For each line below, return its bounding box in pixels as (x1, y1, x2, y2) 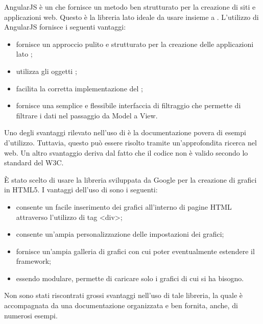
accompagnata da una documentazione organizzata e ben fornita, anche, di (4, 300, 238, 311)
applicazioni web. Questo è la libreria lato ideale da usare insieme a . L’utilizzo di (4, 11, 259, 22)
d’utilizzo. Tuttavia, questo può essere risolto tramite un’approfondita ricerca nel (4, 137, 257, 147)
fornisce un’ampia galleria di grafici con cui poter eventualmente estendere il (16, 245, 255, 256)
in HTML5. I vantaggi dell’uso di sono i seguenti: (4, 184, 158, 195)
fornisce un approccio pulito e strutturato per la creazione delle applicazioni (16, 38, 254, 49)
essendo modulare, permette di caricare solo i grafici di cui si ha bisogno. (16, 272, 244, 283)
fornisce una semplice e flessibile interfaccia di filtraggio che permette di (16, 100, 241, 111)
